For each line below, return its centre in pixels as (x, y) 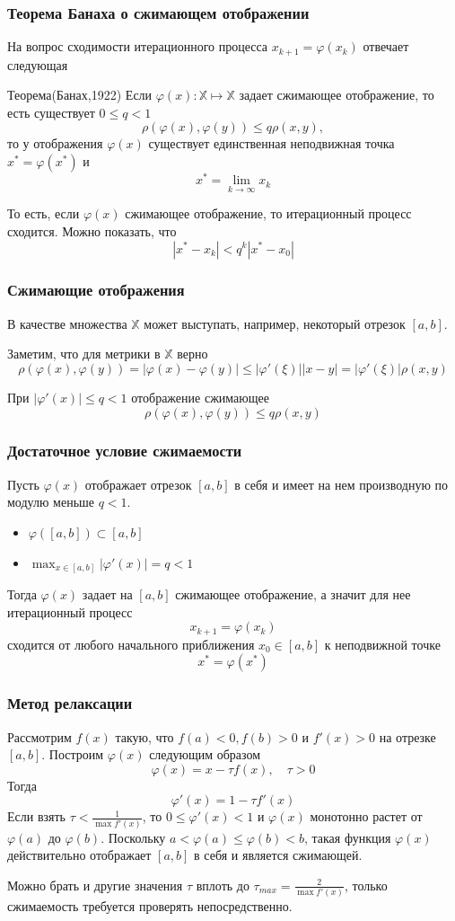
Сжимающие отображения (96, 290)
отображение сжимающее (200, 397)
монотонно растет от (366, 816)
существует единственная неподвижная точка (271, 143)
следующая (38, 64)
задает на (107, 594)
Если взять (36, 816)
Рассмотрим (39, 736)
